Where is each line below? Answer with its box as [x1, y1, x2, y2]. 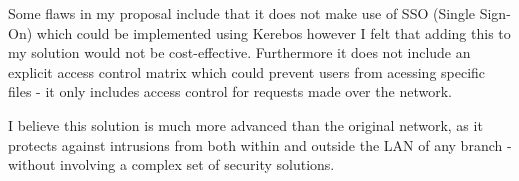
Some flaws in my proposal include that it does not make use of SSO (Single [8, 3, 476, 23]
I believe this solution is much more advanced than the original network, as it [8, 114, 483, 135]
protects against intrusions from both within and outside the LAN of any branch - [8, 134, 512, 155]
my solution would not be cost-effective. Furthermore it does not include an [8, 42, 471, 63]
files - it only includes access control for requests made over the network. [8, 81, 452, 102]
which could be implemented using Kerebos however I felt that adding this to [36, 22, 511, 43]
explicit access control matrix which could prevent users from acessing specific [8, 61, 486, 82]
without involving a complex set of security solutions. [8, 154, 335, 175]
